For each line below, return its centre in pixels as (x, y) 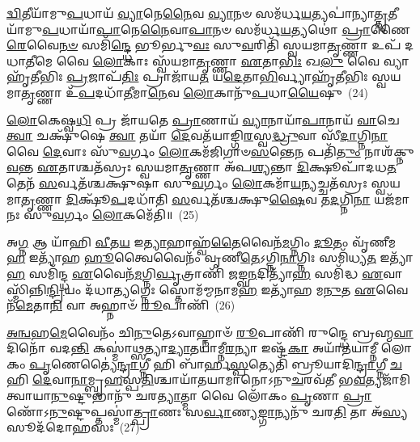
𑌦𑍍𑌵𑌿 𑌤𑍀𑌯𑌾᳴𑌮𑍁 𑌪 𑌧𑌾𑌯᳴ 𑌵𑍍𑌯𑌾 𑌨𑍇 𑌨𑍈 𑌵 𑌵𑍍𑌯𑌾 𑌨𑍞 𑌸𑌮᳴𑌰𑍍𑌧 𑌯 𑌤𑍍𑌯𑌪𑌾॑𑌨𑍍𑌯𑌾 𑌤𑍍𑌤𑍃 (197, 13)
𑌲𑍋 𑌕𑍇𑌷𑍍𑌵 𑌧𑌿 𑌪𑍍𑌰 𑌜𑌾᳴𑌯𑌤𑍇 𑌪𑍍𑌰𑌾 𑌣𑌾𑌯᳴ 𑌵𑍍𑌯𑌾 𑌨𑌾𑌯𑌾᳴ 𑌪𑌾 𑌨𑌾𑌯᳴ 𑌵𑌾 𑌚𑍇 (203, 119)
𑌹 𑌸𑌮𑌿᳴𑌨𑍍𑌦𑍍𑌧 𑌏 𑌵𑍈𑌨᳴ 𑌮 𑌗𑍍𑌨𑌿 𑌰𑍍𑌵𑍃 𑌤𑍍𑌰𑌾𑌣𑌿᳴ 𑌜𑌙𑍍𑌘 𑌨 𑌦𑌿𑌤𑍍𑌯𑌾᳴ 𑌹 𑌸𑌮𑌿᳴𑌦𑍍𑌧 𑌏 (195, 273)
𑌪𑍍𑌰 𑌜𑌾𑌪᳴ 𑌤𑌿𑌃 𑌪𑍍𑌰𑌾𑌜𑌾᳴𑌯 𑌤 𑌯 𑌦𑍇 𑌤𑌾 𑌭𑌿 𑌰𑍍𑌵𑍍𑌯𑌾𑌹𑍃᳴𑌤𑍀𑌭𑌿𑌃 (217, 76)
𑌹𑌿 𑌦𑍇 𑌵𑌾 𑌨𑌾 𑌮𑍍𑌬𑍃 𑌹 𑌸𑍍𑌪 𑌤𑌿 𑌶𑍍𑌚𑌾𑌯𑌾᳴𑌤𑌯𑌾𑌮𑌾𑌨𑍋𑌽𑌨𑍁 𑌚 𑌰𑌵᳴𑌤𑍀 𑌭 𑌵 (186, 379)
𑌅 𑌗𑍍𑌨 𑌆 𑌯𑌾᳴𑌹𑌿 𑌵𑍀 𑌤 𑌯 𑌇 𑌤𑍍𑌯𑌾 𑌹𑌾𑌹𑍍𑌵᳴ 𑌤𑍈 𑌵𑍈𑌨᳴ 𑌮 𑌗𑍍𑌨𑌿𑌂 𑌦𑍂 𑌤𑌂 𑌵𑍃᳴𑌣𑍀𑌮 (202, 241)
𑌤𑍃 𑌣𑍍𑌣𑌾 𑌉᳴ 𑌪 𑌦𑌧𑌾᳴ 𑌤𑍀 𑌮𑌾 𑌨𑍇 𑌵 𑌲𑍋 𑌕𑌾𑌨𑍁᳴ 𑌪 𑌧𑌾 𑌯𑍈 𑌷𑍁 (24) (195, 92)
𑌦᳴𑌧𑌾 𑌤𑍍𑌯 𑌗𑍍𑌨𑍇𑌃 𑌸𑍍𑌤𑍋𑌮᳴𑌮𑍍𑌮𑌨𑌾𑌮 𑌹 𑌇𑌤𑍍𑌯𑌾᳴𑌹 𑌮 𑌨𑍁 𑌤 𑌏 (231, 289)
